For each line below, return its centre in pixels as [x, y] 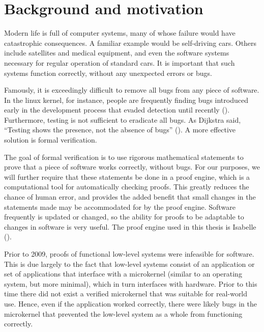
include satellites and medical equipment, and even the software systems [117, 53]
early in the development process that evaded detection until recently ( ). [117, 110]
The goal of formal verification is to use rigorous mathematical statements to [124, 157]
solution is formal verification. [51, 140]
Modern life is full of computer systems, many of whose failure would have [120, 33]
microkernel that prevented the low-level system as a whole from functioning [123, 313]
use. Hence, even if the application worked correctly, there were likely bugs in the [130, 303]
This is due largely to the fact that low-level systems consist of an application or [129, 264]
